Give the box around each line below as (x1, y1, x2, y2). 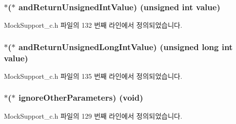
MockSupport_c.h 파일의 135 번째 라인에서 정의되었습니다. (4, 71, 182, 81)
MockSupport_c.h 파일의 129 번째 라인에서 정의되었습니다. (4, 110, 182, 121)
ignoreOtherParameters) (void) (18, 91, 143, 104)
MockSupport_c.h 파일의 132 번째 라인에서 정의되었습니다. (4, 20, 182, 30)
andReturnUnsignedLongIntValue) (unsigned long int (18, 40, 233, 53)
